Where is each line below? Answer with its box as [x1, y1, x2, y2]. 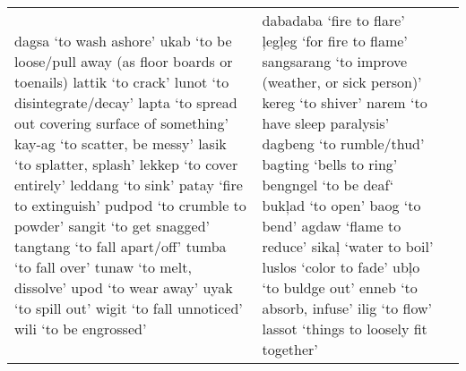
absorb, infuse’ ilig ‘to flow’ [262, 298, 433, 318]
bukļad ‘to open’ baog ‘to [262, 195, 421, 215]
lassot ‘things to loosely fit [262, 318, 427, 339]
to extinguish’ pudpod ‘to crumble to [14, 195, 246, 215]
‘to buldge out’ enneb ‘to [262, 277, 418, 298]
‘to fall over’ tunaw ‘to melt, [14, 257, 192, 277]
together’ [262, 339, 318, 359]
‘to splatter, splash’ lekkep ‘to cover [14, 154, 238, 174]
